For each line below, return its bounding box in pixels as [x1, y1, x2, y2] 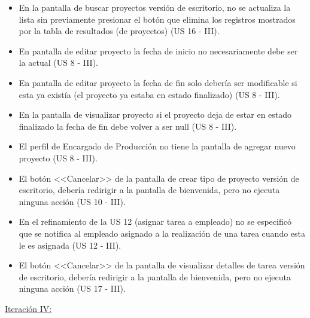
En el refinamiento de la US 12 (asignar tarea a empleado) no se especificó [19, 215, 291, 228]
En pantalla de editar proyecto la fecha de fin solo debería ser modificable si [19, 76, 297, 88]
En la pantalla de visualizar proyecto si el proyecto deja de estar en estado [19, 108, 292, 121]
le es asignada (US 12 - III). [19, 239, 121, 251]
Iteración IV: [5, 302, 52, 314]
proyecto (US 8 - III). [19, 151, 98, 164]
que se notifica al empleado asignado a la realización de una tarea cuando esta [19, 227, 306, 239]
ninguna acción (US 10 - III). [19, 195, 126, 207]
